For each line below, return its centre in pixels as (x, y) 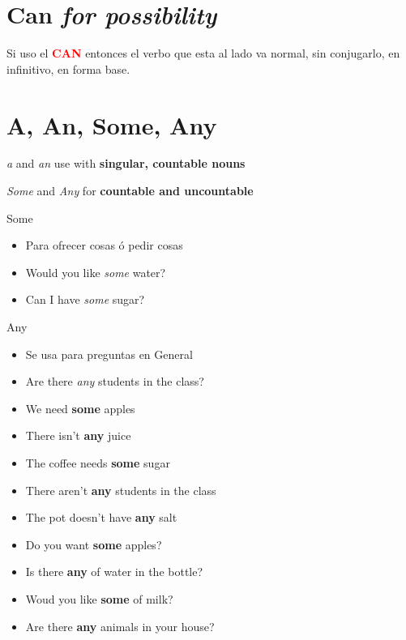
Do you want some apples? (94, 544)
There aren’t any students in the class (121, 490)
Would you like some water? (96, 272)
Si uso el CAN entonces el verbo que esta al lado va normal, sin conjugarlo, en (203, 53)
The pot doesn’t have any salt (101, 517)
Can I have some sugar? (85, 299)
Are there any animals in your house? (120, 626)
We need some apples (80, 408)
